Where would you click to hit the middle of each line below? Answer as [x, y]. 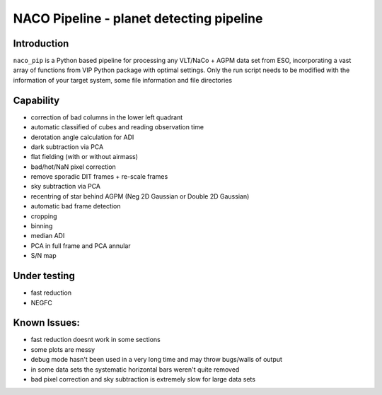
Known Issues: [47, 323]
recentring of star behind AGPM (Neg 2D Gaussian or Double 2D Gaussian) [140, 196]
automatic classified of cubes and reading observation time [117, 127]
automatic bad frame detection [76, 206]
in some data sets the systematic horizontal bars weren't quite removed [135, 369]
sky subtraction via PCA [66, 187]
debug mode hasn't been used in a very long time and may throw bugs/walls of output [157, 360]
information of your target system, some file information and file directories [123, 80]
